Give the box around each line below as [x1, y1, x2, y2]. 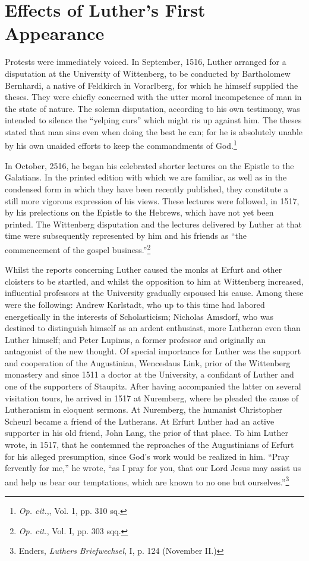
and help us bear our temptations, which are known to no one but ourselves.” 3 [5, 473, 289, 488]
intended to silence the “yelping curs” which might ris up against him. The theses [5, 114, 302, 126]
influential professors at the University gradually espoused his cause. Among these [5, 286, 304, 299]
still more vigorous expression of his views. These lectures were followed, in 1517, [5, 194, 299, 207]
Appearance [5, 21, 105, 45]
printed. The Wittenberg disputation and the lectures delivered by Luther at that [5, 217, 302, 230]
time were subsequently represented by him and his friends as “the [5, 229, 247, 242]
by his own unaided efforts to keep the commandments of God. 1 [5, 138, 237, 152]
